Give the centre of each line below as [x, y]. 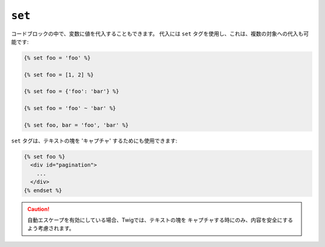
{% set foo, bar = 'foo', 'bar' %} [76, 125]
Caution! [39, 209]
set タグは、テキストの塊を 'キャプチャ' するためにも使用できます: [94, 141]
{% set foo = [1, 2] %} [59, 75]
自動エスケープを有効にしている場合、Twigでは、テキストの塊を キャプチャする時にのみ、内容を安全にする [160, 220]
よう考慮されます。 [51, 228]
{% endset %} [43, 190]
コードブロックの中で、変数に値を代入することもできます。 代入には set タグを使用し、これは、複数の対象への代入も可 [160, 34]
